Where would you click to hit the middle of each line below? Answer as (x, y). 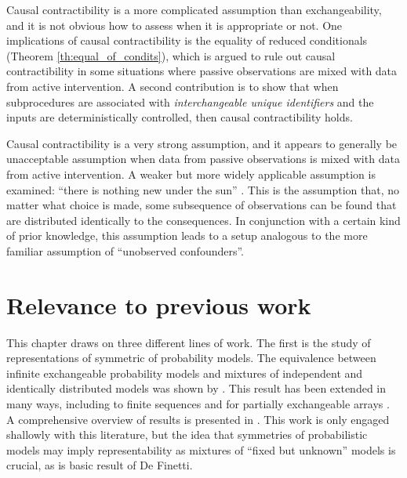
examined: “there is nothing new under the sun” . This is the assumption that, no (203, 189)
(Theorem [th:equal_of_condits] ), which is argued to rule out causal (171, 55)
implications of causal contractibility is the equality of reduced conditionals (187, 40)
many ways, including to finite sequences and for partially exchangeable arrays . (198, 404)
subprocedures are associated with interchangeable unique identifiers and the (190, 101)
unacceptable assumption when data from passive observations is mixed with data (203, 159)
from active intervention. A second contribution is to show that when (173, 86)
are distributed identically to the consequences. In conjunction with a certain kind (203, 220)
